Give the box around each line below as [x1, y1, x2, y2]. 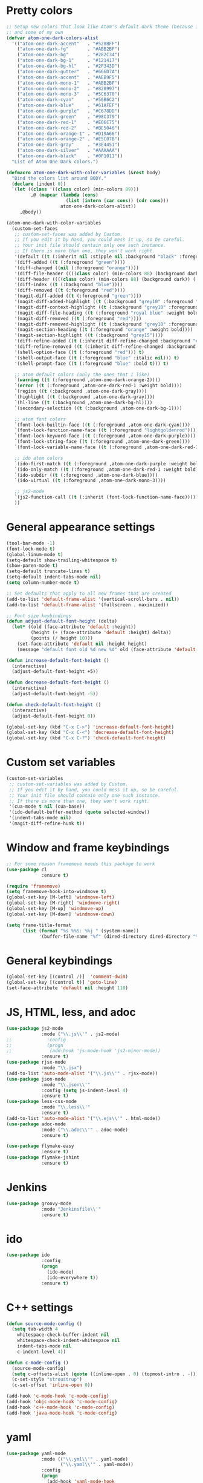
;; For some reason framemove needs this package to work [6, 860, 155, 867]
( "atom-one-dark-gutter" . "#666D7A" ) [17, 68, 120, 74]
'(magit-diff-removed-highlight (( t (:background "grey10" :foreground [14, 321, 199, 327]
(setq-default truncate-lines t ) [6, 568, 91, 575]
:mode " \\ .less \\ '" [41, 1104, 91, 1110]
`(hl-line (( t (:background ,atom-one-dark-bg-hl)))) [14, 399, 153, 405]
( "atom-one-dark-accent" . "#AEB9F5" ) [17, 74, 120, 80]
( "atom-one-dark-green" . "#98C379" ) [17, 113, 120, 120]
